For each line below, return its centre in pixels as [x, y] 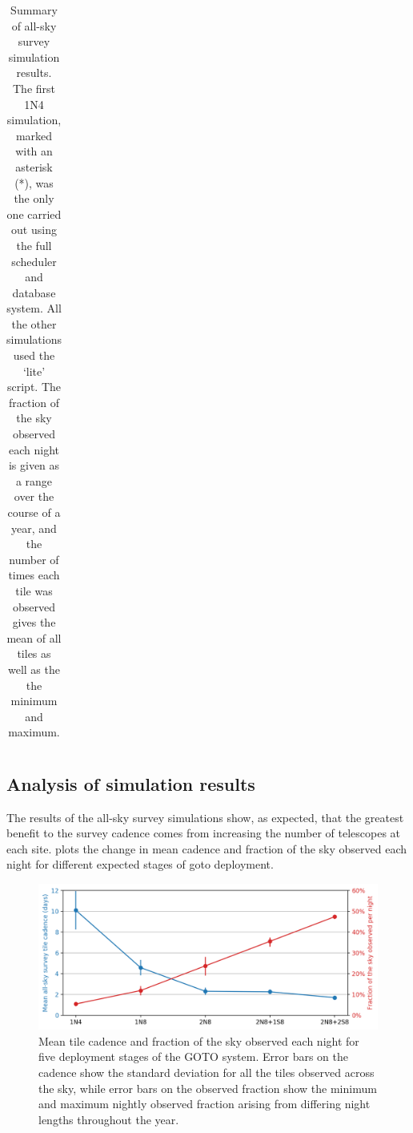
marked [34, 135]
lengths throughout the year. [109, 1119]
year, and [34, 528]
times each [34, 575]
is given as [34, 465]
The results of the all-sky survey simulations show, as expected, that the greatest [205, 817]
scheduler [34, 261]
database [34, 292]
